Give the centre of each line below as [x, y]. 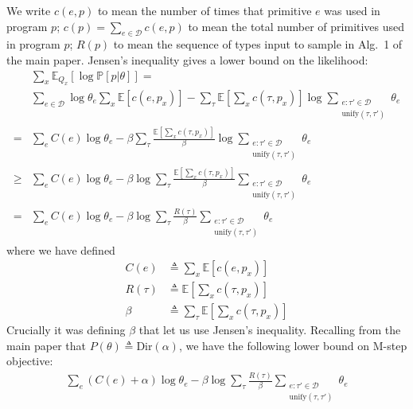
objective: [30, 361]
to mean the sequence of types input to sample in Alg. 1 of [258, 44]
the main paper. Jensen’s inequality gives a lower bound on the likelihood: [187, 59]
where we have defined [61, 249]
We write [29, 10]
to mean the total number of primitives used [296, 26]
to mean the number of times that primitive [205, 10]
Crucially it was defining [66, 330]
